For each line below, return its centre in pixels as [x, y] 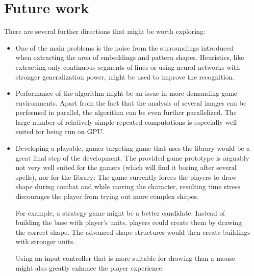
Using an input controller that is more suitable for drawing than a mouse [125, 258]
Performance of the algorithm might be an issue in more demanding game [126, 93]
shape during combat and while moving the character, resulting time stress [128, 186]
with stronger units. [45, 241]
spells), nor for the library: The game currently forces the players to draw [126, 177]
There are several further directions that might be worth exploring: [105, 31]
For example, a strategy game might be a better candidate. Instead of [120, 212]
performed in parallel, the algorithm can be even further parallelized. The [126, 112]
